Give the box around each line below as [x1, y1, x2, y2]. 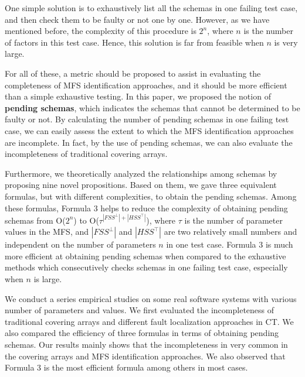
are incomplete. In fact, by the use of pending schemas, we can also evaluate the [5, 136, 293, 148]
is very [274, 36, 298, 48]
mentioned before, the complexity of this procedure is [5, 25, 196, 37]
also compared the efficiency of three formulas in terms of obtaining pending [5, 327, 279, 339]
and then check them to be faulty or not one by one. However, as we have [5, 13, 270, 25]
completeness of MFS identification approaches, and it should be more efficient [5, 78, 287, 91]
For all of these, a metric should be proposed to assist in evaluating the [5, 67, 261, 79]
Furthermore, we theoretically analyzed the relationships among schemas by [5, 167, 277, 179]
